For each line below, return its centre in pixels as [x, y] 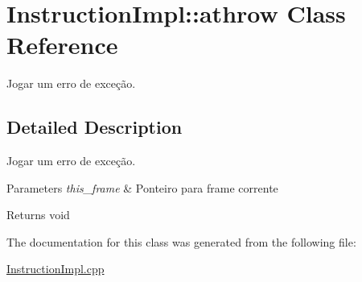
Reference [62, 45]
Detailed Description [95, 127]
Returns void [38, 215]
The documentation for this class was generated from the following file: [181, 241]
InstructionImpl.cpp [56, 269]
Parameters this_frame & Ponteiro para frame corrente [142, 187]
